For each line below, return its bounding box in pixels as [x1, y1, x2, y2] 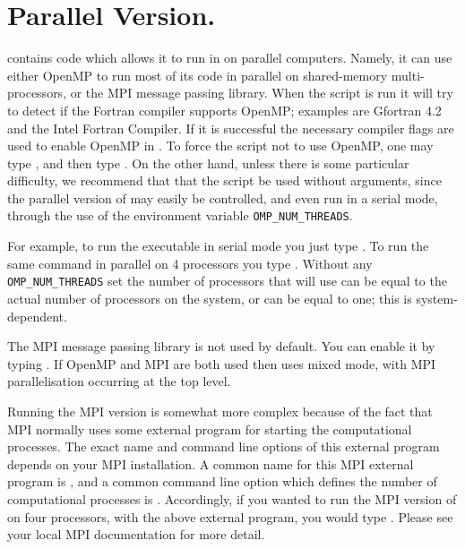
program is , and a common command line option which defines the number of [7, 472, 437, 491]
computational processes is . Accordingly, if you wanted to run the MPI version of [7, 489, 457, 508]
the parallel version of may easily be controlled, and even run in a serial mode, [7, 188, 438, 207]
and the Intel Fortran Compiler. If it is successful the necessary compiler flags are [7, 118, 454, 137]
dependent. [7, 306, 67, 325]
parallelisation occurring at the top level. [7, 372, 231, 390]
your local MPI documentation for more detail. [7, 525, 265, 544]
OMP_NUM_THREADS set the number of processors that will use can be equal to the [7, 271, 447, 290]
